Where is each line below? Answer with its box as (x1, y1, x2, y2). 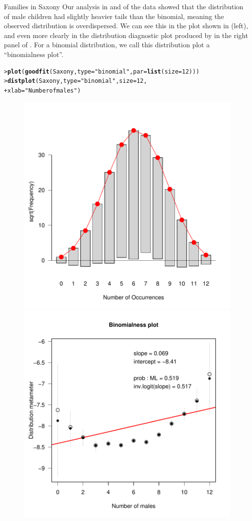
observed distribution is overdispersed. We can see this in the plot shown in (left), (4, 20, 248, 31)
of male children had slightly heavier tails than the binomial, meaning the (4, 11, 224, 21)
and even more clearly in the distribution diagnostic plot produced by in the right (4, 30, 248, 40)
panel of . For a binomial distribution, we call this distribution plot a (4, 39, 210, 50)
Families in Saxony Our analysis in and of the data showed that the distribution (4, 1, 244, 11)
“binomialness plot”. (4, 49, 63, 59)
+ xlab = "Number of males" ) (4, 87, 81, 94)
